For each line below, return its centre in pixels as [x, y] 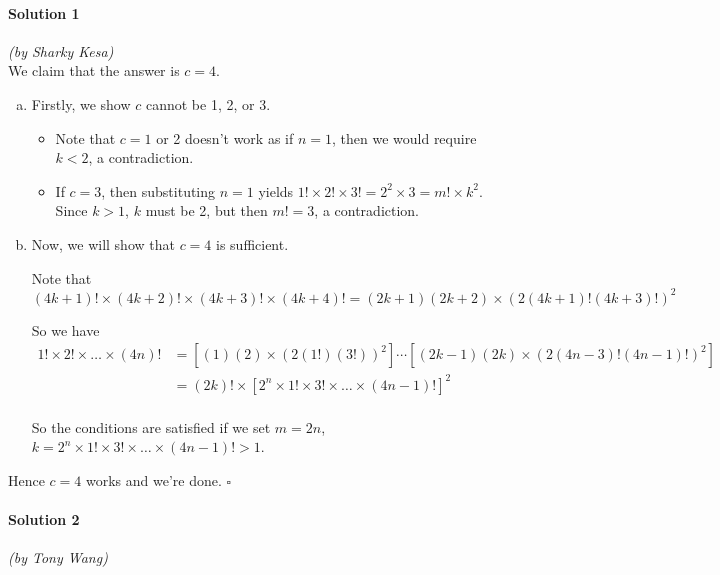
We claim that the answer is [94, 70]
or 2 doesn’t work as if [225, 137]
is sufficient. [252, 243]
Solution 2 [44, 519]
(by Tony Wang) [58, 557]
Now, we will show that [103, 243]
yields [276, 190]
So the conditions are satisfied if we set [151, 426]
